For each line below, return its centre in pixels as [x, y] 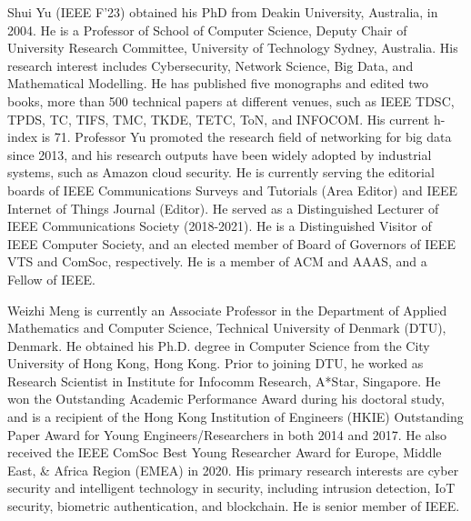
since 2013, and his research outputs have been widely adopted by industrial [220, 154]
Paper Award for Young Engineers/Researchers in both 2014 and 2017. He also [227, 434]
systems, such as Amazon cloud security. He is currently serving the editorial [221, 172]
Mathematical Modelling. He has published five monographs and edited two [218, 83]
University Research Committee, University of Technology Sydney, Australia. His [233, 48]
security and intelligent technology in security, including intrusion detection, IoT [231, 488]
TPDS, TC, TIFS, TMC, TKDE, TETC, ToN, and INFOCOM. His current [219, 119]
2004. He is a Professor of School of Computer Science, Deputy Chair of [207, 30]
